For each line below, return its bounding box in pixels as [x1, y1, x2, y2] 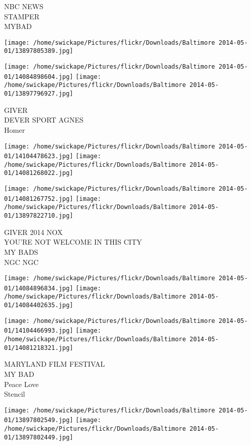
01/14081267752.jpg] [4, 195, 74, 202]
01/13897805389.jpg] [4, 47, 74, 55]
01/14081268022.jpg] [4, 169, 74, 177]
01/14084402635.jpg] [4, 302, 74, 309]
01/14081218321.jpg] [4, 344, 74, 351]
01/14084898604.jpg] [4, 73, 74, 80]
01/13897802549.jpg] [4, 417, 74, 424]
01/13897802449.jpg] [4, 433, 74, 441]
